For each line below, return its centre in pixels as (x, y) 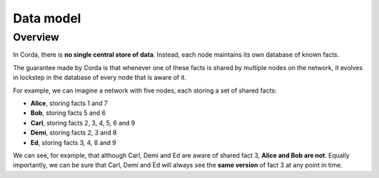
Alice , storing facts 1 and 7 (69, 103)
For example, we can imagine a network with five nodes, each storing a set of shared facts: (145, 90)
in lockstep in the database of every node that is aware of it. (100, 78)
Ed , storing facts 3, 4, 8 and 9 (73, 142)
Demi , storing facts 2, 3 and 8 (74, 132)
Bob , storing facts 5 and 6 (68, 113)
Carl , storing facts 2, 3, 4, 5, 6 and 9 (83, 123)
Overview (36, 37)
